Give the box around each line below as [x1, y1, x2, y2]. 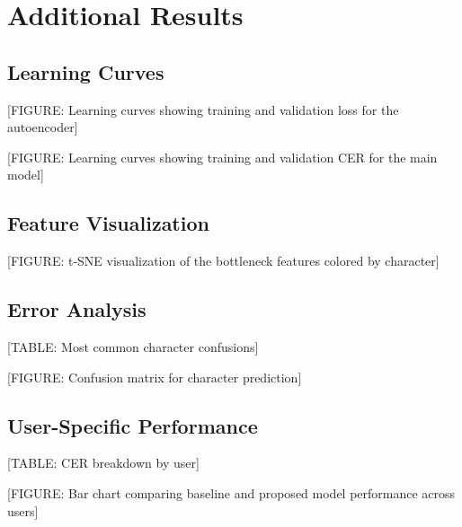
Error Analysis [7, 295, 147, 323]
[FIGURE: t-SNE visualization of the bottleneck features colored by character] [7, 251, 440, 270]
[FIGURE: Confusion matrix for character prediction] [7, 367, 302, 386]
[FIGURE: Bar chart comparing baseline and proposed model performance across [7, 483, 456, 502]
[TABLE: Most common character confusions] [7, 337, 259, 356]
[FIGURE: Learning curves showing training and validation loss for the [7, 100, 399, 119]
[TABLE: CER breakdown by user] [7, 453, 200, 472]
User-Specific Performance [7, 411, 258, 439]
